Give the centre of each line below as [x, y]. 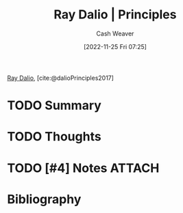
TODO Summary [54, 105]
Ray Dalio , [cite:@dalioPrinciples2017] [61, 78]
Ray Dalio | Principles [115, 15]
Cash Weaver [115, 33]
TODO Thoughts [54, 137]
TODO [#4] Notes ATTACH [83, 168]
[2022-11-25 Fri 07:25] [115, 46]
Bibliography [44, 199]
